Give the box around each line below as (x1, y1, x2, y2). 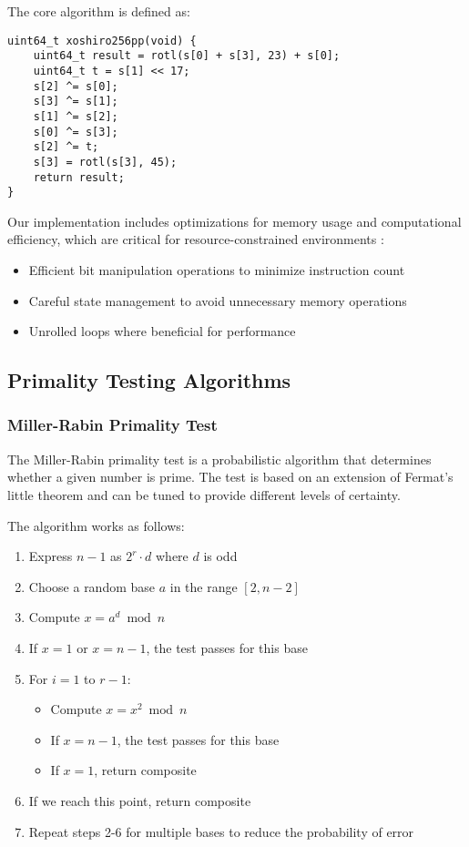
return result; (33, 170, 125, 184)
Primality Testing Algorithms (7, 366, 291, 394)
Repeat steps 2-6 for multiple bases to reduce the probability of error (28, 821, 414, 841)
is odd (203, 546, 238, 566)
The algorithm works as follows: (7, 515, 185, 535)
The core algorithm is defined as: (7, 2, 190, 20)
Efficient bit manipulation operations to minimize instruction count (28, 260, 405, 279)
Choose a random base (28, 577, 156, 596)
